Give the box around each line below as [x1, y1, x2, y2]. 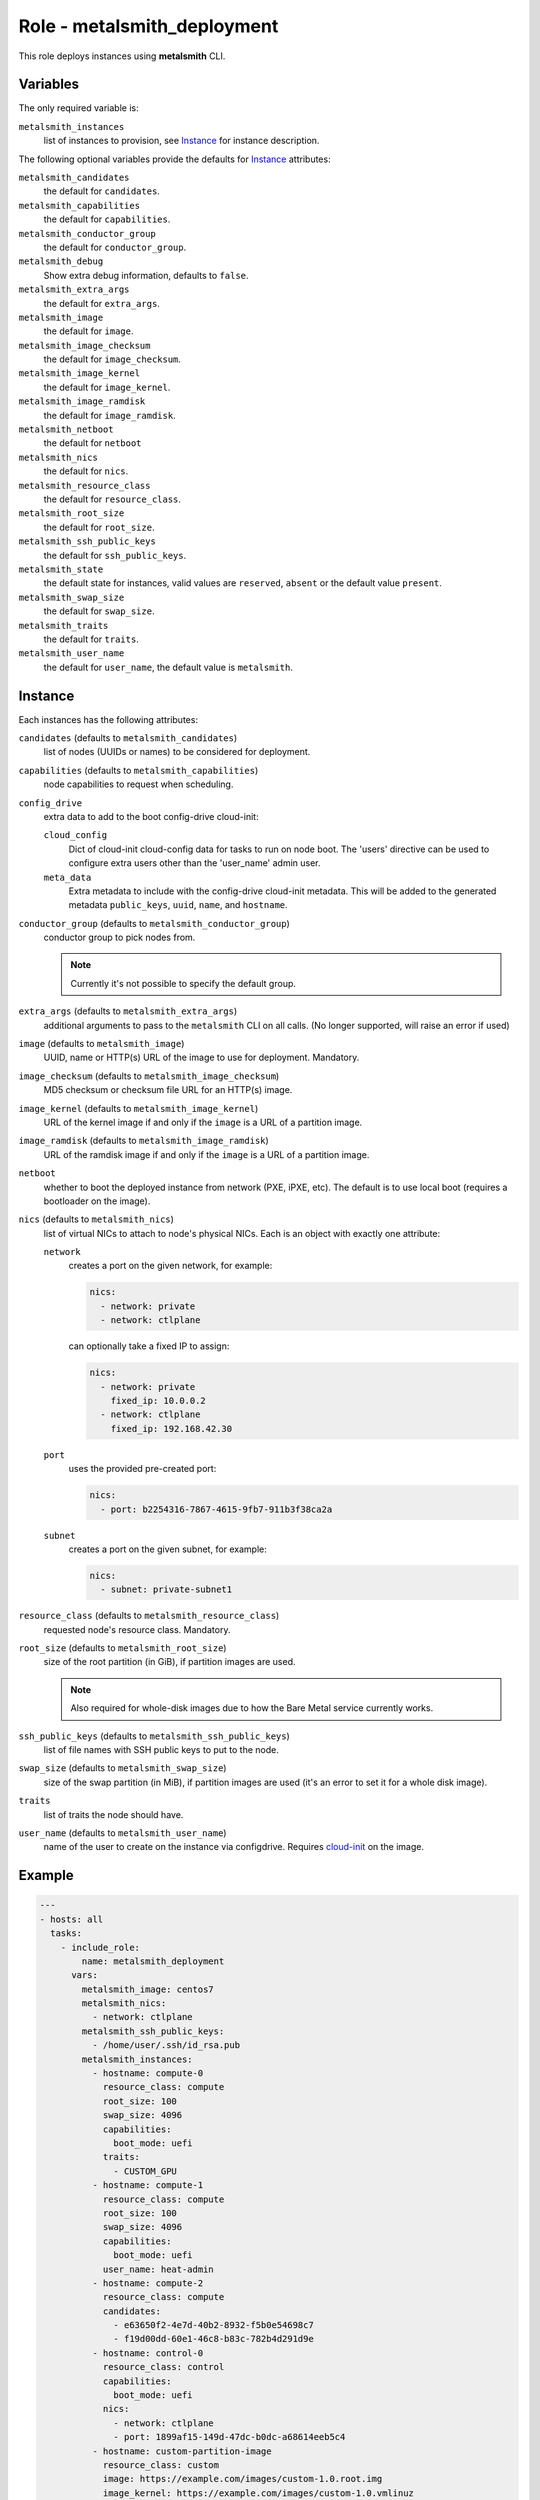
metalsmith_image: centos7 [81, 1983, 214, 1995]
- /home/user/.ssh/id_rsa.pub [91, 2040, 240, 2051]
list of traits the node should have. [43, 1808, 184, 1820]
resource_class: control [102, 2361, 225, 2373]
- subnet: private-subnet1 [100, 1584, 233, 1595]
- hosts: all [39, 1913, 104, 1925]
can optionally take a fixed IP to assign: [68, 1340, 230, 1352]
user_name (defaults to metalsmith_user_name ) [18, 1826, 227, 1839]
